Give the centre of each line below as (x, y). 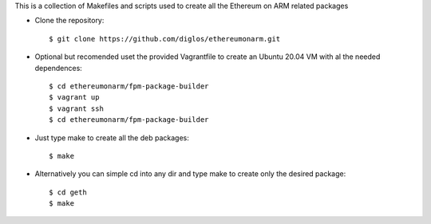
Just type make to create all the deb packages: (112, 138)
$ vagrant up (74, 97)
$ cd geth (68, 192)
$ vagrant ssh (76, 108)
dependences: (59, 68)
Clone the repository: (69, 21)
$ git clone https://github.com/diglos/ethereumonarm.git (165, 39)
